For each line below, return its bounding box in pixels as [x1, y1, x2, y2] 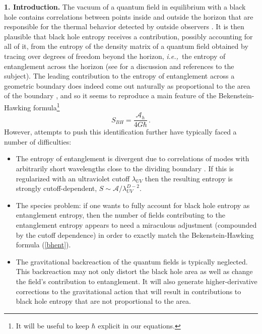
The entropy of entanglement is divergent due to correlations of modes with [16, 153, 249, 164]
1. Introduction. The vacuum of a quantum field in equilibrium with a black [4, 2, 246, 12]
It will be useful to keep [16, 320, 89, 330]
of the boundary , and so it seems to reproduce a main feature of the [4, 90, 217, 101]
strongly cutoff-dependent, [16, 183, 97, 193]
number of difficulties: [4, 136, 72, 147]
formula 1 [33, 100, 60, 112]
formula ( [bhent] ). [16, 239, 71, 250]
